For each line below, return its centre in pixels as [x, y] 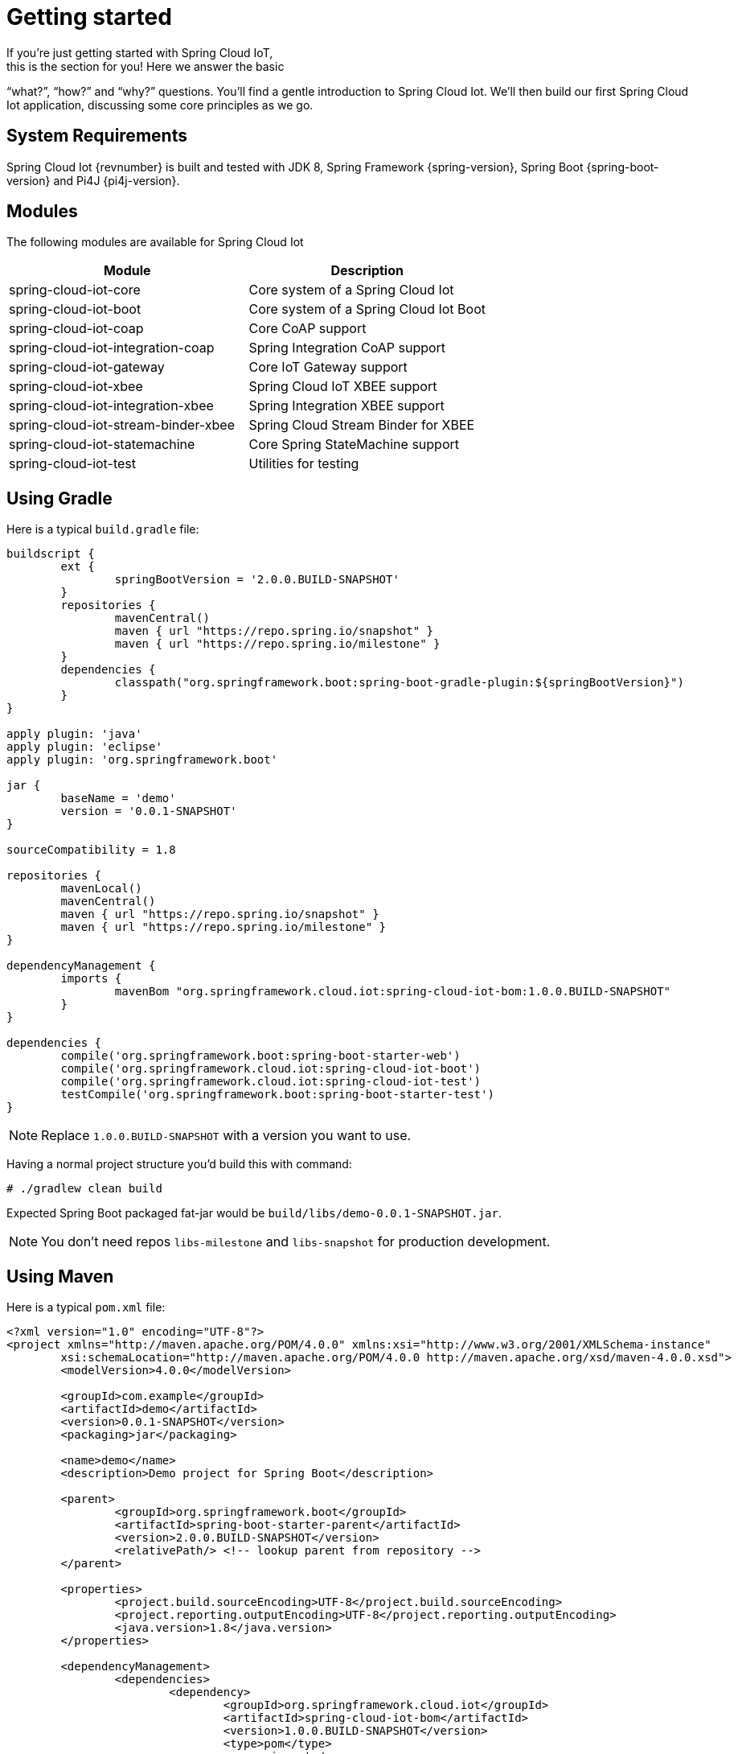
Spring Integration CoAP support [347, 348]
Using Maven [60, 1276]
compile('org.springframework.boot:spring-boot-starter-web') [260, 1056]
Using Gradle [59, 498]
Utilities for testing [304, 464]
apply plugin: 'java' [74, 734]
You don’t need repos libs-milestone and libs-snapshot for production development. [296, 1242]
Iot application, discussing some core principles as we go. [160, 105]
